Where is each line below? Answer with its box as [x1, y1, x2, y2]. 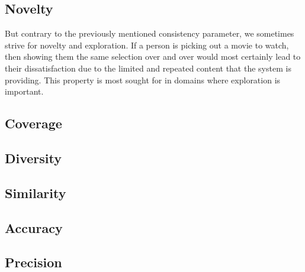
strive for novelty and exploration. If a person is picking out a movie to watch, [5, 38, 289, 51]
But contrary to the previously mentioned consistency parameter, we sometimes [5, 27, 294, 40]
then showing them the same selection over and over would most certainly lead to [5, 50, 301, 63]
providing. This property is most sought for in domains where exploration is [5, 73, 281, 86]
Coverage [5, 114, 62, 132]
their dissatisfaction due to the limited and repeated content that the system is [5, 61, 291, 74]
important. [5, 85, 44, 98]
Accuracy [5, 218, 63, 237]
